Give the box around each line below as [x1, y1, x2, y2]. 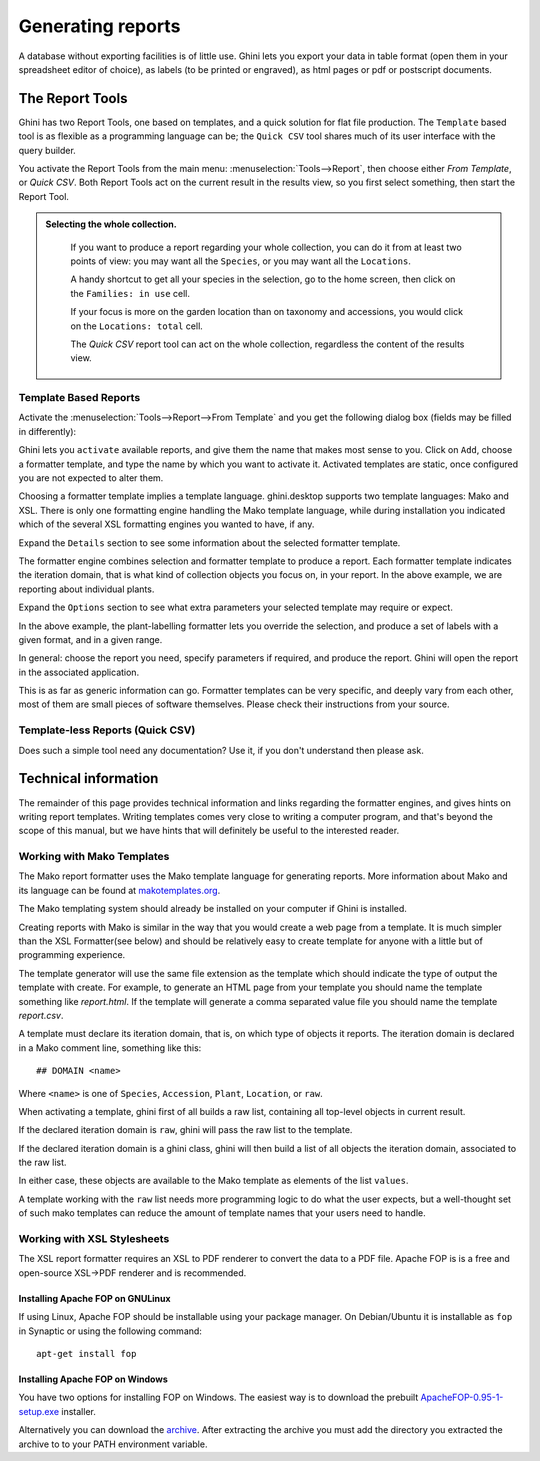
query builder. [18, 144, 77, 156]
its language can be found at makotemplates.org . [18, 884, 221, 896]
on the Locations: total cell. [70, 320, 204, 332]
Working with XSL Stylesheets [18, 1232, 170, 1246]
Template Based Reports [18, 391, 141, 405]
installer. [61, 1405, 97, 1417]
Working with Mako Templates [18, 850, 170, 864]
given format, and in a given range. [18, 633, 163, 645]
